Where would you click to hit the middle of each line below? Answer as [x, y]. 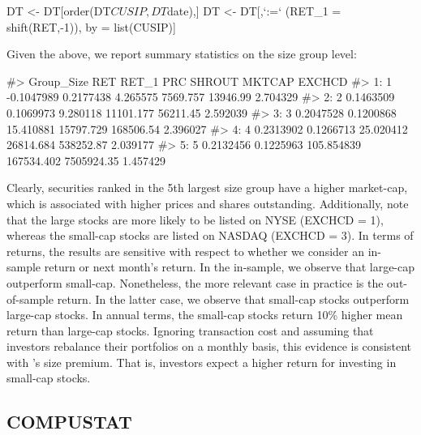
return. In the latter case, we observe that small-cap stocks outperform [233, 299]
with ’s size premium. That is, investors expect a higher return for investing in [202, 362]
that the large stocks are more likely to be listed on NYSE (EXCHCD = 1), [195, 219]
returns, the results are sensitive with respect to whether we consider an [185, 251]
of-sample [30, 299]
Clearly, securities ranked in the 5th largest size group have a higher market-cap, [207, 188]
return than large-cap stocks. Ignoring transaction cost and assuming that [190, 330]
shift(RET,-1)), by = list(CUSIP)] [91, 26]
